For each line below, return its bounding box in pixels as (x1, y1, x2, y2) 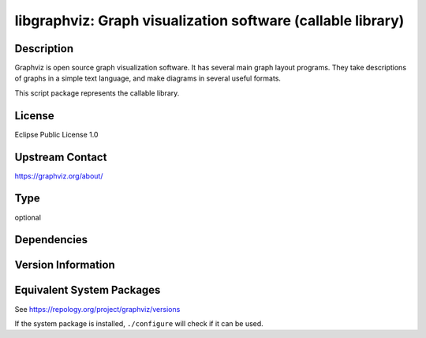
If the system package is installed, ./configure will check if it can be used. (14, 318, 263, 328)
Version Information (14, 258, 115, 272)
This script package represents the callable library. (14, 88, 180, 98)
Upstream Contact (14, 150, 107, 163)
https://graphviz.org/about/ (14, 171, 103, 181)
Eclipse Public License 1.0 (14, 130, 99, 139)
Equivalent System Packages (14, 284, 161, 297)
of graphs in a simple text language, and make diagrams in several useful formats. (14, 73, 282, 83)
